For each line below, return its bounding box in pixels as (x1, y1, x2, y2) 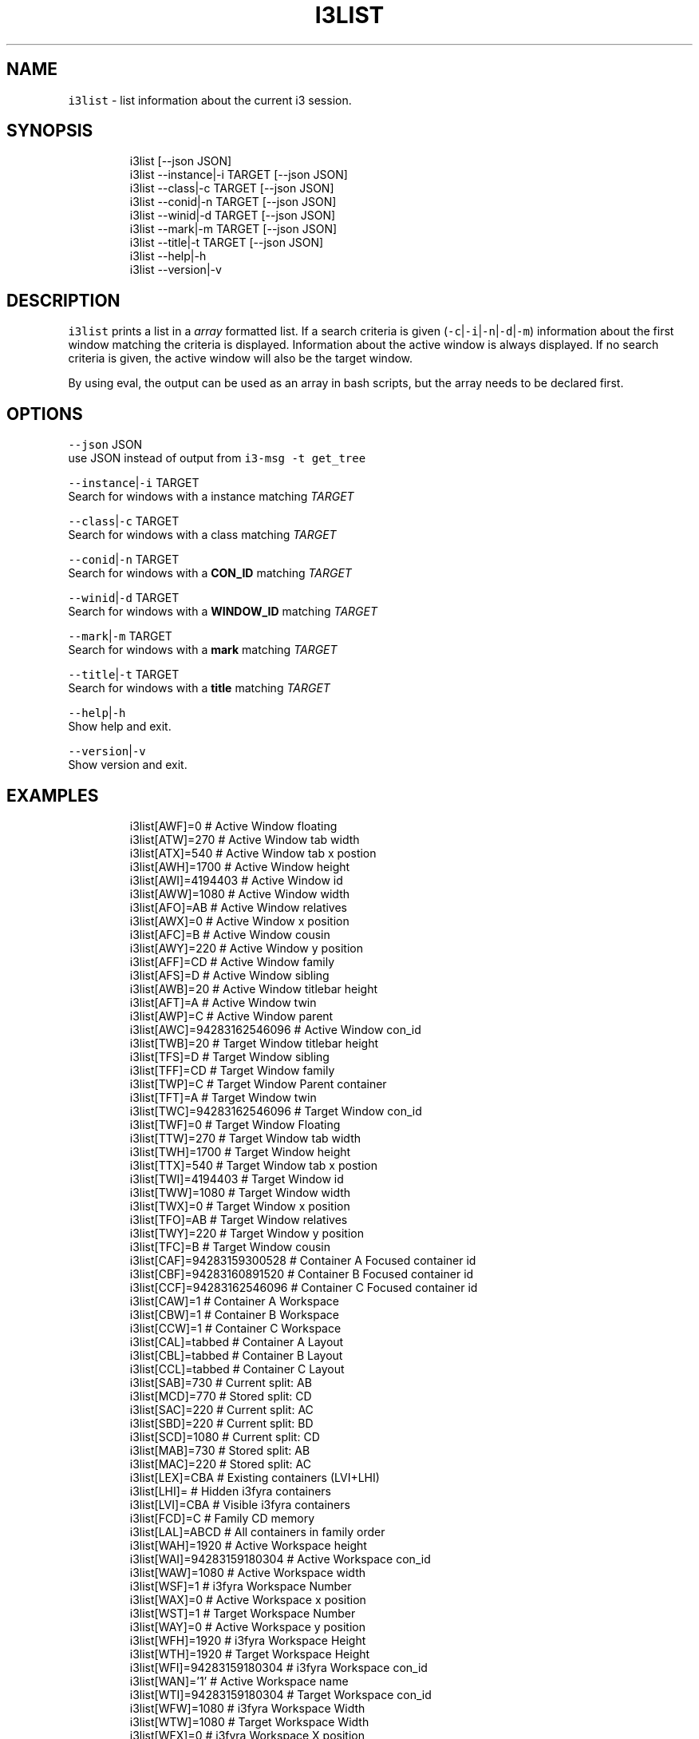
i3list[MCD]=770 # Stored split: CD (129, 1388, 312, 1403)
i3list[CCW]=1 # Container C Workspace (129, 1321, 342, 1335)
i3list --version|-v (129, 263, 222, 277)
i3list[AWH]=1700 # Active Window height (129, 859, 350, 873)
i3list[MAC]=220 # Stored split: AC (129, 1456, 311, 1471)
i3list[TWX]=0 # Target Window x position (129, 1198, 350, 1213)
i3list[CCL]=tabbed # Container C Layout (129, 1361, 345, 1376)
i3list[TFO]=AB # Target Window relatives (129, 1212, 348, 1226)
